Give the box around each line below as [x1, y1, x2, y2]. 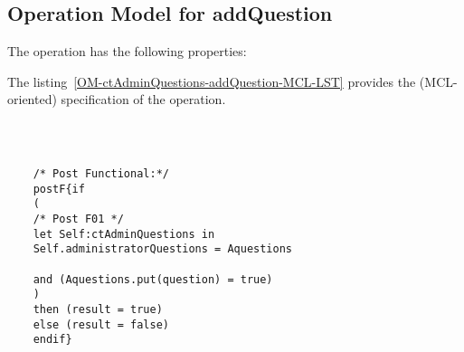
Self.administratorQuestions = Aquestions [33, 243, 292, 256]
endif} [33, 333, 72, 347]
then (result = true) [33, 302, 163, 316]
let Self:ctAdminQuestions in [33, 227, 215, 241]
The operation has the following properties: [7, 42, 247, 61]
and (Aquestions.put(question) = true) [33, 272, 273, 286]
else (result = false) [33, 318, 169, 331]
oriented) [7, 90, 57, 109]
